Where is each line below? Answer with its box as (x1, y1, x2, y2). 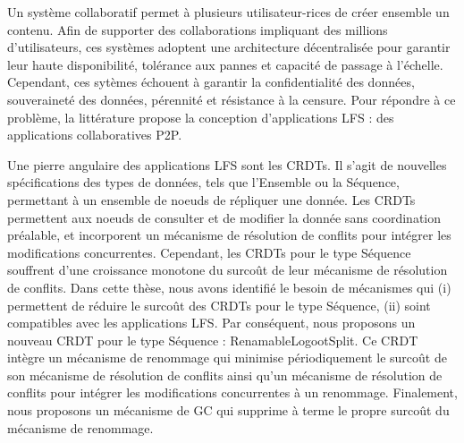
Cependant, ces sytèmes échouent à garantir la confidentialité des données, (7, 72, 415, 91)
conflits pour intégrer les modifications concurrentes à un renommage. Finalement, (7, 383, 458, 402)
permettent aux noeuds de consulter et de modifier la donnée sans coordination (7, 208, 442, 226)
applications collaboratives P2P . (7, 125, 182, 144)
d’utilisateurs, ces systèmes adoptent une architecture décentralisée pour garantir (7, 38, 451, 56)
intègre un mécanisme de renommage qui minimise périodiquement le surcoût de (7, 348, 447, 367)
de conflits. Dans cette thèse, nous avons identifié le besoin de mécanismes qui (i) (7, 277, 451, 296)
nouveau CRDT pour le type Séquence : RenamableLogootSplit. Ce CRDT (7, 330, 418, 349)
